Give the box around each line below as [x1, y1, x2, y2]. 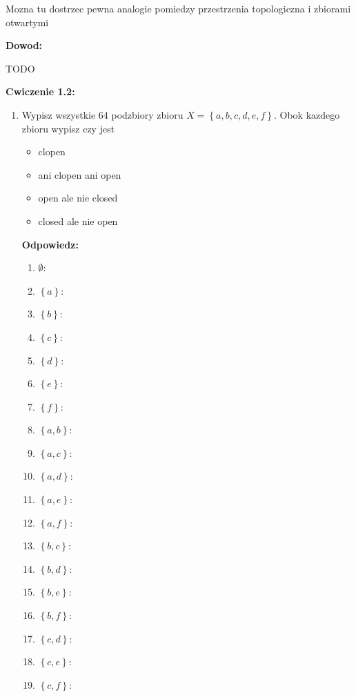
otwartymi [6, 14, 49, 29]
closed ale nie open [38, 213, 118, 228]
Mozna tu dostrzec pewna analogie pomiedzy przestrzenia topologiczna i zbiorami [6, 1, 351, 15]
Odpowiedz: [21, 237, 79, 251]
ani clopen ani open [38, 167, 121, 181]
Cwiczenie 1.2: [6, 84, 75, 99]
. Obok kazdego [273, 107, 340, 121]
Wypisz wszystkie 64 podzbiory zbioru [21, 107, 184, 121]
